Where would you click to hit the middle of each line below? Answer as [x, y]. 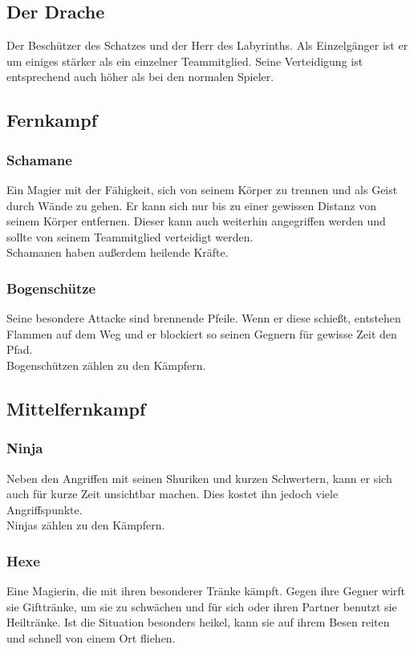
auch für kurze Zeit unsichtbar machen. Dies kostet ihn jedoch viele [172, 494]
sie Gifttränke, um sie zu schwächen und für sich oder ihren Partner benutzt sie [202, 606]
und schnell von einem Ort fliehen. [91, 637]
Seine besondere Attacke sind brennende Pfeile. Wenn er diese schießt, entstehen [204, 318]
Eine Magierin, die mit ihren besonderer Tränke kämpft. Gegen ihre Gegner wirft [206, 591]
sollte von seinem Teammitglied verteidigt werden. [130, 236]
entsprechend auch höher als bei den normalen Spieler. [140, 77]
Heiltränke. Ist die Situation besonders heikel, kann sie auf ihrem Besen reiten [198, 622]
